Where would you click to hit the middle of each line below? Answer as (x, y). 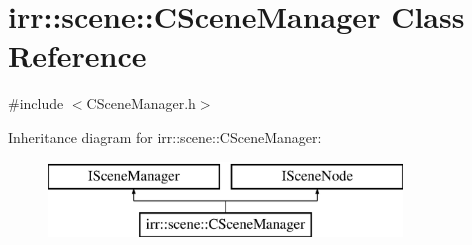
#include (36, 103)
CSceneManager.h (141, 103)
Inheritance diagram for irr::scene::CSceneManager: (165, 136)
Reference (77, 55)
